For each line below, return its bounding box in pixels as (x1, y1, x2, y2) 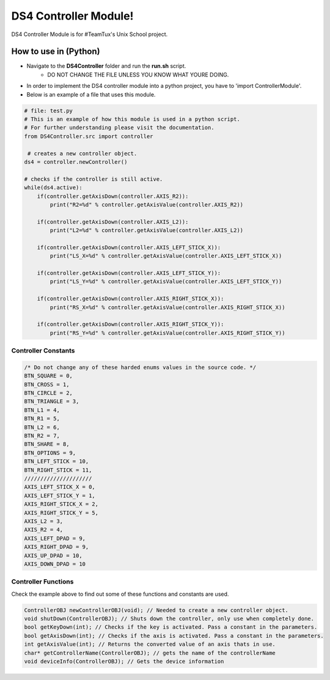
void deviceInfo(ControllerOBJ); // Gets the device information (24, 657, 224, 665)
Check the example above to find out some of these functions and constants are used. (11, 590, 229, 598)
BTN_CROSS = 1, (24, 381, 70, 388)
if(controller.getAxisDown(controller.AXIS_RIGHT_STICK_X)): (37, 295, 224, 302)
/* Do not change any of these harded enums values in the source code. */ (24, 364, 257, 371)
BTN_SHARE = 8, (24, 441, 70, 448)
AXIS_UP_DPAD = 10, (24, 552, 82, 559)
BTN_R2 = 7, (24, 433, 61, 439)
